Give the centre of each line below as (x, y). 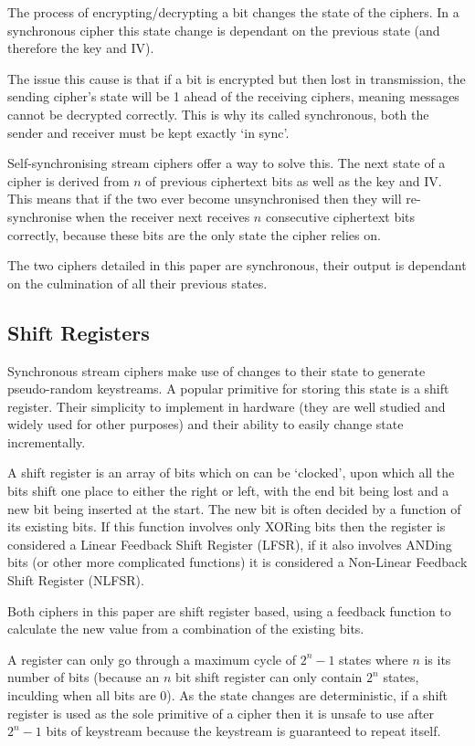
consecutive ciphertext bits (340, 216)
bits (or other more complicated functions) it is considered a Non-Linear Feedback (237, 562)
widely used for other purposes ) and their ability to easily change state (206, 424)
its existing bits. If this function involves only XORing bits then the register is (227, 526)
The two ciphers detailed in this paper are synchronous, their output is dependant (237, 265)
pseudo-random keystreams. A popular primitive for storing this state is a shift (228, 389)
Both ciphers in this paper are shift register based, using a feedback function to (229, 610)
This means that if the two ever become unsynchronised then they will (205, 199)
